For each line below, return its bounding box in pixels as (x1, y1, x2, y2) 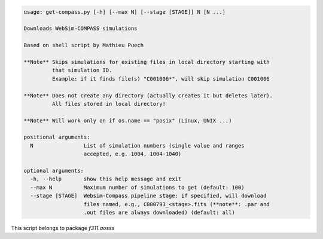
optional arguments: (23, 167, 84, 174)
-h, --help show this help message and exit (30, 176, 182, 182)
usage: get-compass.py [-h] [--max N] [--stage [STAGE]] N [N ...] (23, 8, 226, 15)
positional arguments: (23, 134, 90, 140)
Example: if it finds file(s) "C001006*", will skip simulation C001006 (51, 75, 270, 82)
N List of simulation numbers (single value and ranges (30, 142, 245, 149)
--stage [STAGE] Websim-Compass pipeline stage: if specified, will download (30, 192, 267, 200)
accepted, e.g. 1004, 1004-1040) (83, 151, 182, 158)
